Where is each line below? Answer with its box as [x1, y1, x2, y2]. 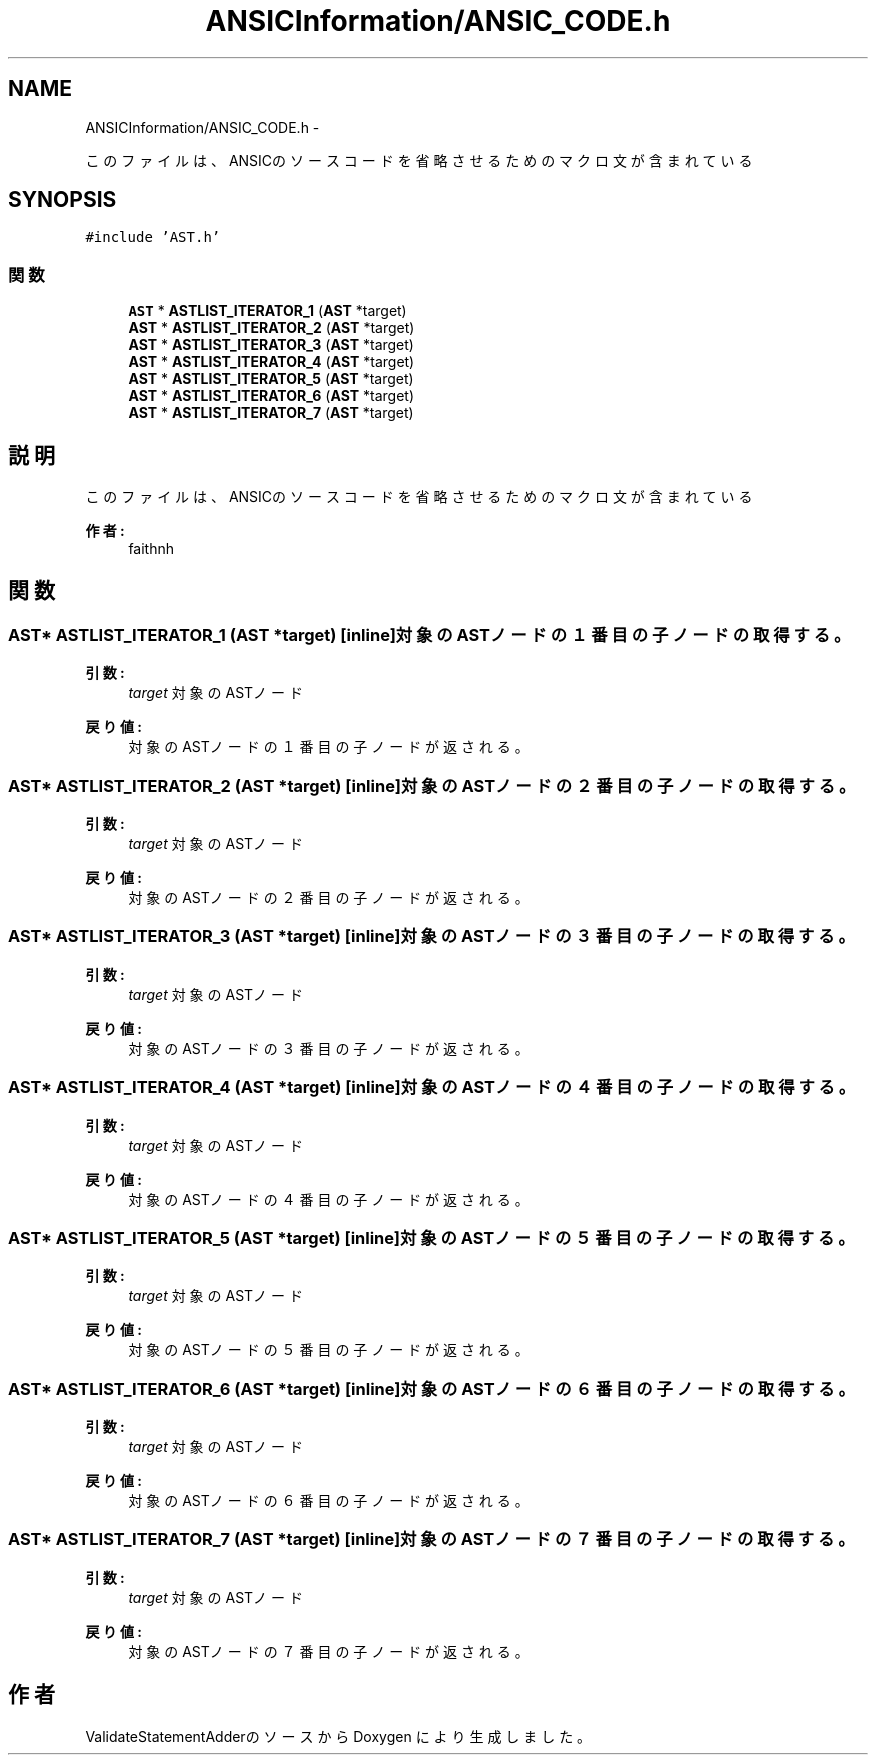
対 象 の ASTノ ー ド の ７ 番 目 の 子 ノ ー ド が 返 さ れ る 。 [128, 1642, 529, 1660]
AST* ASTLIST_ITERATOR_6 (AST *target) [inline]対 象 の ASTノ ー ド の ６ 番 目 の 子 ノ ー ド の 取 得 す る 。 [8, 1378, 855, 1399]
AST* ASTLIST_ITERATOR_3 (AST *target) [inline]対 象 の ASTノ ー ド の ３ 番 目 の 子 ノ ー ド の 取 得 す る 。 [8, 926, 855, 947]
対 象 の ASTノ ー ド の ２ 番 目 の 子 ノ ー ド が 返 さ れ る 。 [128, 889, 529, 906]
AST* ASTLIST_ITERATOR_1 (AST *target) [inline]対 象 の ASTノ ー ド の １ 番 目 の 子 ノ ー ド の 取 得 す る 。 [8, 624, 851, 645]
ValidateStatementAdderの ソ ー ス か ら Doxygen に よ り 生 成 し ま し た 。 [85, 1727, 592, 1745]
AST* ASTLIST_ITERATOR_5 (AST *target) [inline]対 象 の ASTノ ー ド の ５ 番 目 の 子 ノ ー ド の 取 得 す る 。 [8, 1227, 855, 1248]
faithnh [128, 540, 175, 558]
